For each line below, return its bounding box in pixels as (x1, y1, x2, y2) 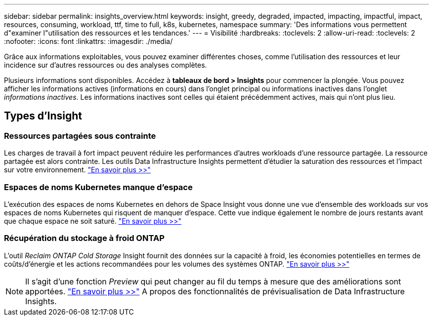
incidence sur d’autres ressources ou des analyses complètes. (4, 61, 207, 69)
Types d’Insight (4, 110, 83, 122)
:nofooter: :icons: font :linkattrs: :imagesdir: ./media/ (4, 37, 173, 45)
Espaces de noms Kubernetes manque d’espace (4, 182, 193, 192)
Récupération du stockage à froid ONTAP (4, 233, 165, 243)
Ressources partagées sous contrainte (4, 130, 156, 141)
